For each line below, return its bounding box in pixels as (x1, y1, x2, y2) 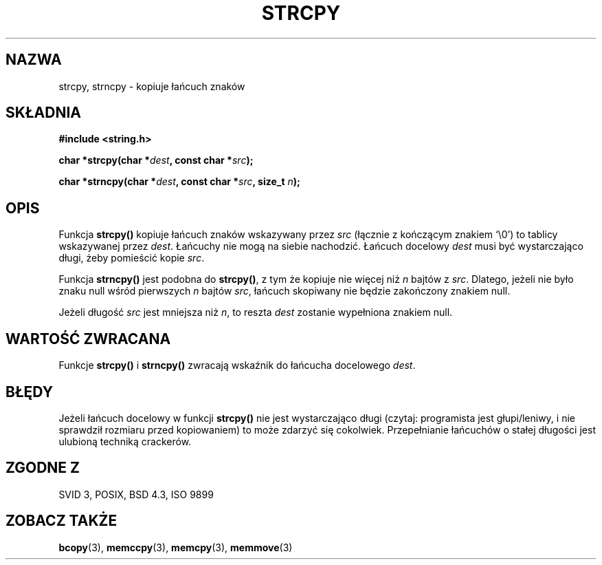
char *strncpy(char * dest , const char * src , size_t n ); (58, 175, 300, 188)
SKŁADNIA (5, 104, 81, 122)
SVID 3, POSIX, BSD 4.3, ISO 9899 (58, 488, 214, 500)
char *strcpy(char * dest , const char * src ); (58, 154, 254, 167)
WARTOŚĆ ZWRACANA (5, 330, 171, 348)
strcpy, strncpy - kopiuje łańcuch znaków (58, 80, 245, 92)
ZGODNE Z (5, 459, 80, 477)
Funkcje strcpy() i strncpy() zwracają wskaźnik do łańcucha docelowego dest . (58, 359, 416, 372)
